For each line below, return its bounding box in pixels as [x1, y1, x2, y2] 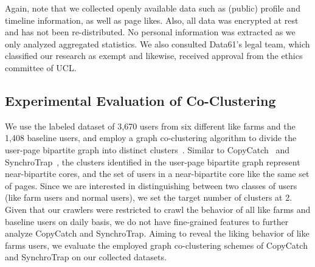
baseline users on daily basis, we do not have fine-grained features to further [5, 215, 289, 227]
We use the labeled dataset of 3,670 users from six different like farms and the [5, 119, 296, 132]
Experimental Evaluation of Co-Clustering [5, 91, 276, 109]
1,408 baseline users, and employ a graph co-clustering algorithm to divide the [5, 131, 297, 144]
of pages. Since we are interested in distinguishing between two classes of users [5, 179, 297, 192]
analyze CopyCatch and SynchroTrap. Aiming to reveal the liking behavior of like [5, 227, 310, 240]
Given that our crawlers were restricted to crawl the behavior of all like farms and [5, 203, 311, 215]
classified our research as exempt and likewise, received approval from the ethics [5, 49, 303, 62]
